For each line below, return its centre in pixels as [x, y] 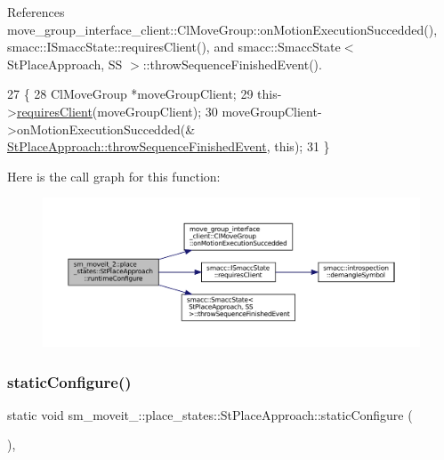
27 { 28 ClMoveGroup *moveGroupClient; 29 [130, 94]
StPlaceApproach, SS [65, 64]
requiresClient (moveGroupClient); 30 [117, 111]
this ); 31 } [302, 146]
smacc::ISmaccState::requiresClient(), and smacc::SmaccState [174, 47]
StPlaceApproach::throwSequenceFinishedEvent [137, 146]
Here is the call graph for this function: [114, 176]
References [36, 12]
